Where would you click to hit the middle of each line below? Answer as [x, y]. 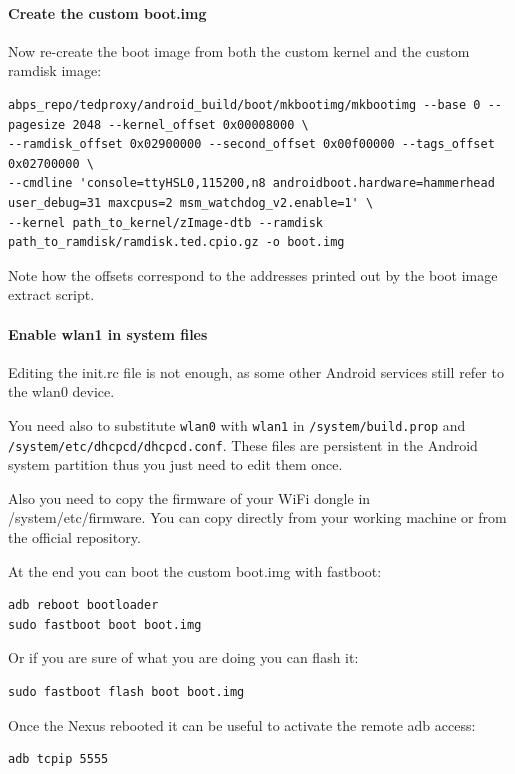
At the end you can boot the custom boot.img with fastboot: [195, 570]
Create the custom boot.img [107, 12]
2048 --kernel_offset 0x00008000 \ [190, 124]
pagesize [37, 124]
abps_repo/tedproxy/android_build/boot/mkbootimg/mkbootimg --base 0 [244, 104]
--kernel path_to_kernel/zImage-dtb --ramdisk [165, 222]
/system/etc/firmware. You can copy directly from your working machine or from [257, 517]
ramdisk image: [55, 70]
